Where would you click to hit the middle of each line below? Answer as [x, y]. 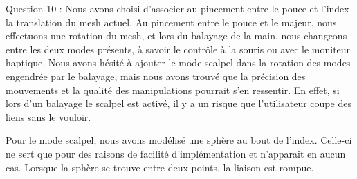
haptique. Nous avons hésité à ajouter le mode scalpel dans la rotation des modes [178, 63]
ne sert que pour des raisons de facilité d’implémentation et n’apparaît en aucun [176, 153]
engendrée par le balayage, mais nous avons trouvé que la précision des [156, 76]
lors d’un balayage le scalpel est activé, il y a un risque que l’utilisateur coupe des [178, 103]
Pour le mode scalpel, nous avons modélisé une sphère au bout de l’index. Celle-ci [179, 140]
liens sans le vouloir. [48, 116]
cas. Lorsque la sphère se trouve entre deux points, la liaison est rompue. [160, 167]
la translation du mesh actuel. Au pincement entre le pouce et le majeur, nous [171, 22]
